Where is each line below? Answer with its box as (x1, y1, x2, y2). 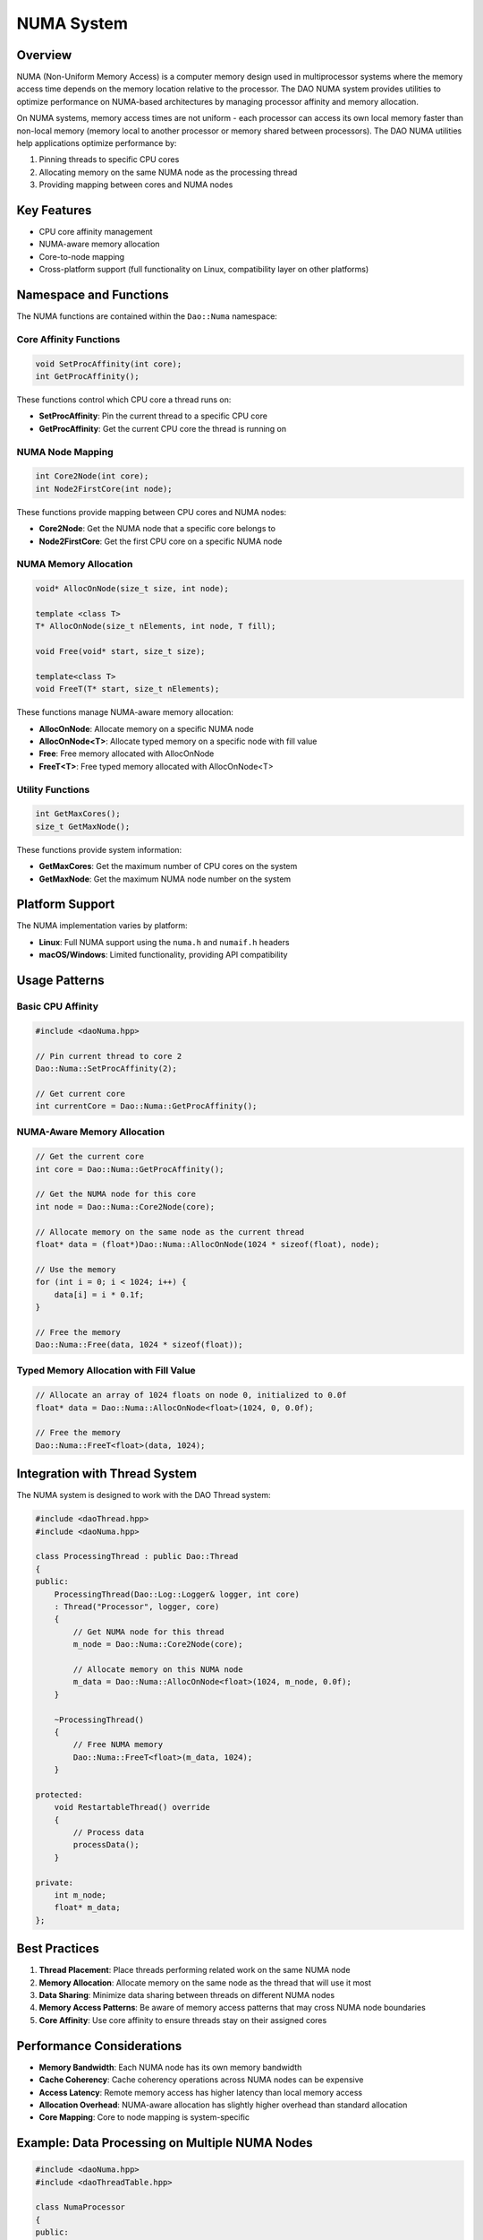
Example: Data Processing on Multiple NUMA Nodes (16, 2135, 313, 2150)
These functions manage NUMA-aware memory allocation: (16, 707, 234, 718)
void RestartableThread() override (54, 1802, 210, 1813)
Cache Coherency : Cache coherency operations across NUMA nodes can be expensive (38, 2074, 364, 2085)
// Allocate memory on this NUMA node (72, 1664, 243, 1675)
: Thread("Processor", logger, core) (54, 1602, 220, 1612)
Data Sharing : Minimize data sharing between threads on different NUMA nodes (38, 1990, 335, 2001)
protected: (35, 1789, 83, 1800)
